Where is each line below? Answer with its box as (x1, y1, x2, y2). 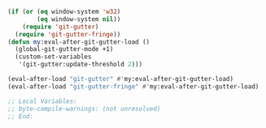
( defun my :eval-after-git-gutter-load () (7, 37, 150, 46)
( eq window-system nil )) (37, 15, 121, 23)
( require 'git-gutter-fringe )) (15, 30, 121, 38)
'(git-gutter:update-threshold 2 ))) (18, 61, 143, 69)
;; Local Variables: (7, 97, 78, 105)
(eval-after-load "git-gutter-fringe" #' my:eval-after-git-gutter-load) (7, 82, 259, 91)
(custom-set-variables (15, 53, 92, 61)
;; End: (7, 112, 34, 121)
